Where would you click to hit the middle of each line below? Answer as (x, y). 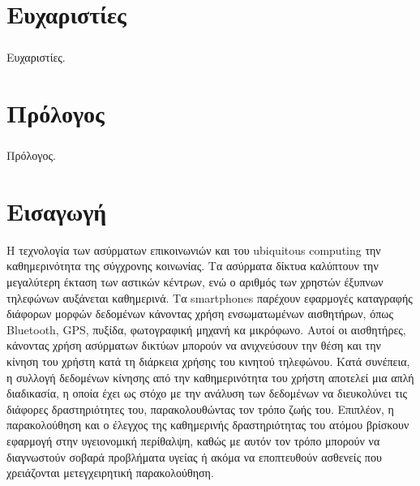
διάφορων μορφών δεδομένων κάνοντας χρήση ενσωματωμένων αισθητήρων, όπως (200, 314)
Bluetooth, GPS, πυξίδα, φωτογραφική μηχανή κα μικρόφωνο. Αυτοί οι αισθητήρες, (206, 329)
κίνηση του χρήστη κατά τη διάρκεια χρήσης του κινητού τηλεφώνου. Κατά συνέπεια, (208, 361)
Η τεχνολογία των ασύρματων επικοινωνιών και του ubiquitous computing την (194, 249)
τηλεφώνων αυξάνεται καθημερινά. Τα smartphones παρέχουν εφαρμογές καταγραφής (210, 297)
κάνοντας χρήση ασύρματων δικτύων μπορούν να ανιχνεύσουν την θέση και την (194, 345)
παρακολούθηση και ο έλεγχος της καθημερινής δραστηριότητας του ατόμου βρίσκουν (208, 425)
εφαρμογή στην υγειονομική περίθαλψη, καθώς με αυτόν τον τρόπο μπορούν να (193, 440)
